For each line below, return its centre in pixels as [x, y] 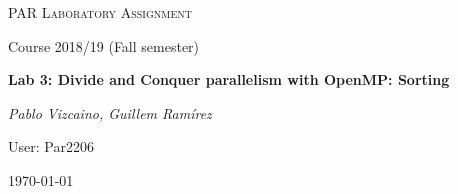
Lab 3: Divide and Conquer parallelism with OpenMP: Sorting [229, 79]
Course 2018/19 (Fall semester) [104, 45]
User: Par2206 [51, 146]
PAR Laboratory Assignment [100, 12]
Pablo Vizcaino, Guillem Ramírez [110, 112]
